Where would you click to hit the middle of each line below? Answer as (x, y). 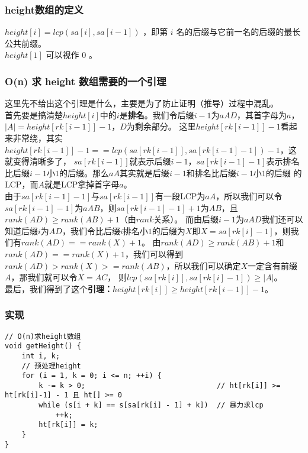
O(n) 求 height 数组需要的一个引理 (86, 81)
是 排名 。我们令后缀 (157, 114)
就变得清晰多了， (38, 161)
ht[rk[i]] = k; (68, 425)
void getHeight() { (43, 346)
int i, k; (41, 356)
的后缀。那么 (84, 172)
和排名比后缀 (211, 172)
